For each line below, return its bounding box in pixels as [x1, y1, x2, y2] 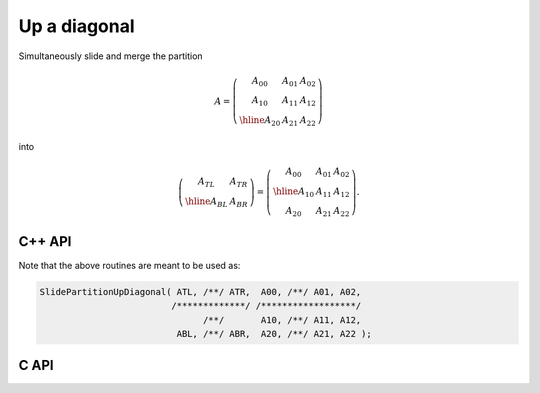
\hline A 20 [239, 115, 281, 129]
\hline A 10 [273, 185, 315, 199]
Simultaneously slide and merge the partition [18, 50, 204, 62]
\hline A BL [185, 195, 229, 209]
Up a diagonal [18, 15, 135, 37]
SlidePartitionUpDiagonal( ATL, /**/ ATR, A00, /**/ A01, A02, [39, 286, 362, 297]
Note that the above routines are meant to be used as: [18, 259, 241, 271]
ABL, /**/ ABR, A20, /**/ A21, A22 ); [176, 328, 372, 339]
